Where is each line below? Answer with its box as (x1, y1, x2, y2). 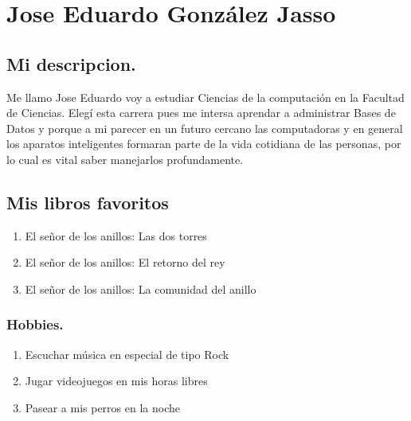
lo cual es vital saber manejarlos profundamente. (6, 150, 244, 167)
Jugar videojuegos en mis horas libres (25, 372, 208, 389)
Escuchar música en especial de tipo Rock (25, 345, 229, 362)
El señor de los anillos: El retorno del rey (25, 254, 225, 271)
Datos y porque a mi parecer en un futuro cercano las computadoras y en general (6, 119, 403, 136)
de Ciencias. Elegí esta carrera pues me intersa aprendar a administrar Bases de (6, 104, 396, 121)
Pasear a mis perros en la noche (25, 399, 180, 415)
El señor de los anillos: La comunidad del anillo (25, 280, 256, 297)
